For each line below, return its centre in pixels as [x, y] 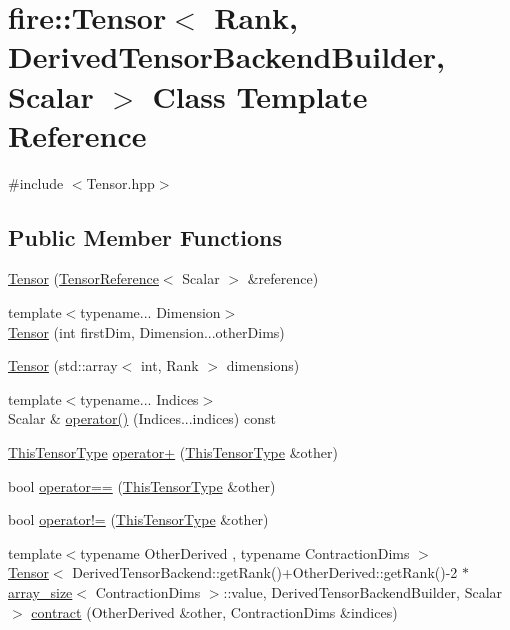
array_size [40, 592]
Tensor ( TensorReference [83, 278]
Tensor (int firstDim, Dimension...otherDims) [146, 331]
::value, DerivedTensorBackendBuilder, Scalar [363, 592]
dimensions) [263, 365]
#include [36, 182]
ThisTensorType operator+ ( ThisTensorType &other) [173, 452]
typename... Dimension [150, 312]
